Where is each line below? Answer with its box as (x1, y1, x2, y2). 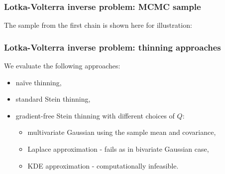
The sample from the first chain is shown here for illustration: (4, 20, 192, 30)
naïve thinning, (15, 77, 62, 87)
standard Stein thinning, (15, 94, 91, 104)
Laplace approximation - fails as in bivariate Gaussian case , (27, 144, 209, 154)
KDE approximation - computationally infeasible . (27, 160, 179, 171)
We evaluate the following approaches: (4, 60, 120, 71)
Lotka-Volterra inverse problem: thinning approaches (4, 41, 221, 53)
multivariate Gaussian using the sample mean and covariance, (27, 127, 216, 137)
